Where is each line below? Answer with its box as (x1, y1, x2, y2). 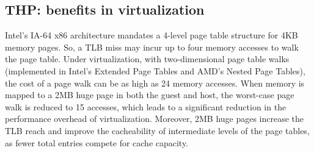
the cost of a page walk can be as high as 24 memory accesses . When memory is (5, 76, 305, 89)
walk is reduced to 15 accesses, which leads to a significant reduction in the (5, 100, 287, 113)
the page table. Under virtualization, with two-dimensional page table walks (5, 52, 290, 65)
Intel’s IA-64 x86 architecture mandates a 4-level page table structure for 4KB (5, 29, 298, 41)
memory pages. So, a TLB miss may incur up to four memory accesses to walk (5, 40, 299, 53)
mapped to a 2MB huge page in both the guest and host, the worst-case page (5, 88, 294, 101)
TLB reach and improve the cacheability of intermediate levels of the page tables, (5, 124, 310, 137)
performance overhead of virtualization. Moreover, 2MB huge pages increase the (5, 112, 304, 125)
